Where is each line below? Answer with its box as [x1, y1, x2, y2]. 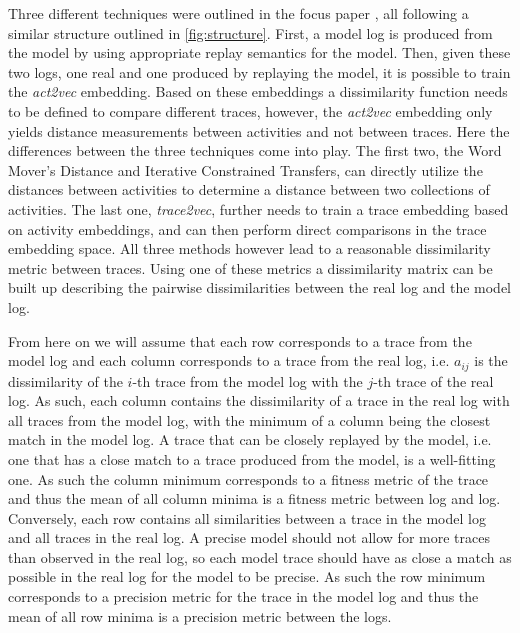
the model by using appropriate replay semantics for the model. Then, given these [8, 42, 511, 63]
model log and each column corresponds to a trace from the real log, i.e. [8, 350, 450, 371]
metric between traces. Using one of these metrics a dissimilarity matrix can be [8, 257, 493, 278]
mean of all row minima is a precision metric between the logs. [8, 605, 392, 626]
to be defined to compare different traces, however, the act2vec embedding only [8, 100, 493, 121]
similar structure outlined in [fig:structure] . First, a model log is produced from [8, 22, 493, 43]
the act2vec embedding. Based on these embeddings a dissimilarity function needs [8, 81, 508, 102]
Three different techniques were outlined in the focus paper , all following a [8, 3, 469, 23]
